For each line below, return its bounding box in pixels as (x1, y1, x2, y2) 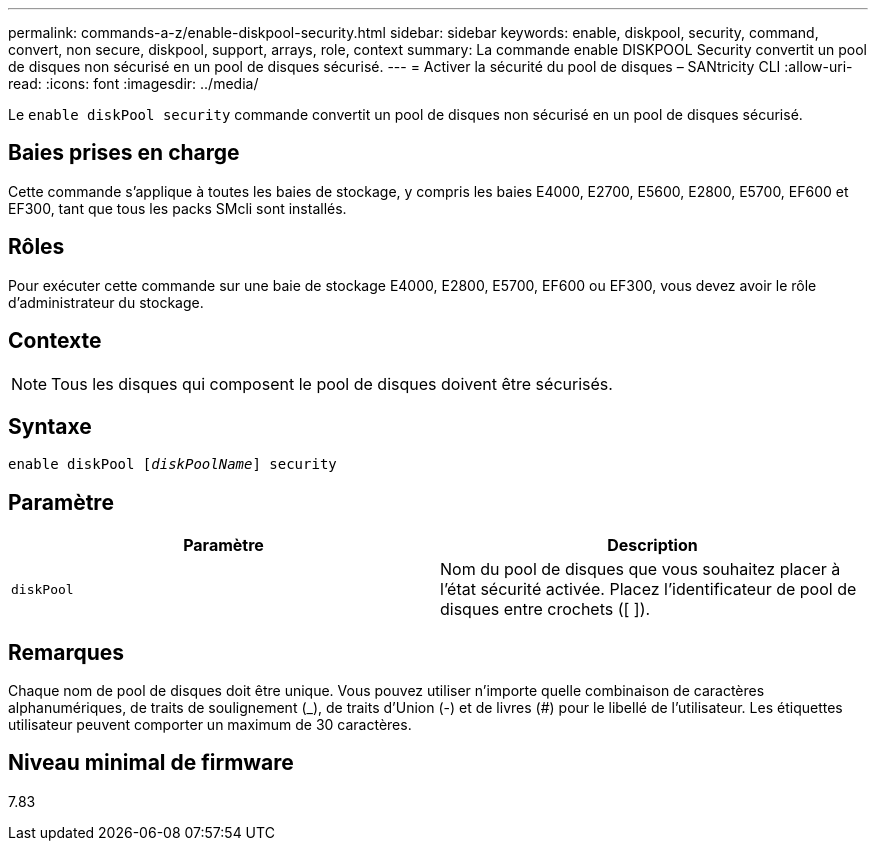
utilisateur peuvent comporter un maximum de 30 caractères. (8, 716, 412, 734)
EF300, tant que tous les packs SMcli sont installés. (8, 199, 347, 217)
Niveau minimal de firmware (8, 750, 294, 776)
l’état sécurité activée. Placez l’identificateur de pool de (440, 579, 857, 600)
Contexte (8, 328, 102, 354)
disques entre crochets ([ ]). (440, 599, 651, 620)
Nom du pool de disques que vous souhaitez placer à (440, 559, 841, 580)
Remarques (8, 639, 125, 665)
